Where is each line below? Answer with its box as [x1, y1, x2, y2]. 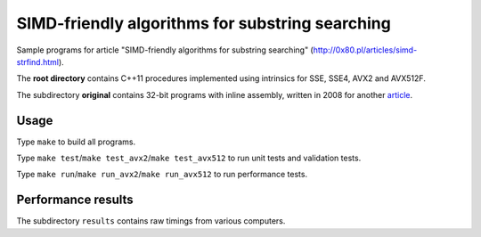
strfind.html [16, 56, 60, 67]
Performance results [16, 192, 134, 208]
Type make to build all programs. [16, 136, 136, 147]
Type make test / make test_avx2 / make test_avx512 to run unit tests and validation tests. [16, 152, 362, 164]
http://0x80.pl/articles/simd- [313, 45, 418, 55]
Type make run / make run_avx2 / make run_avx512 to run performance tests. [16, 169, 307, 180]
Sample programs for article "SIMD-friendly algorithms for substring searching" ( [16, 45, 314, 55]
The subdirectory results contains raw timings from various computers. [16, 216, 286, 226]
